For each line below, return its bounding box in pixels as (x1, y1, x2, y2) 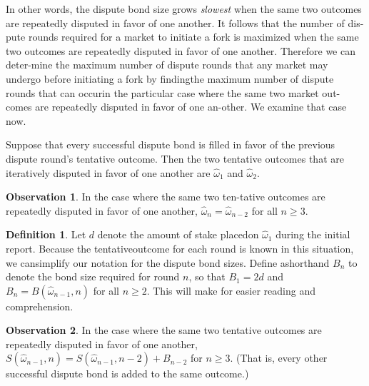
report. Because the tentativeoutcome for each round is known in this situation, (6, 240, 354, 255)
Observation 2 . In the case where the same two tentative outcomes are (6, 322, 322, 337)
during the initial (276, 227, 350, 242)
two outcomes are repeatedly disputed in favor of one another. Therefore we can (6, 43, 355, 58)
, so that (188, 269, 226, 284)
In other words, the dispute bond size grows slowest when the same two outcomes (6, 1, 362, 16)
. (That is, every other (230, 350, 328, 365)
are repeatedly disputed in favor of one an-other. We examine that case (35, 99, 347, 114)
